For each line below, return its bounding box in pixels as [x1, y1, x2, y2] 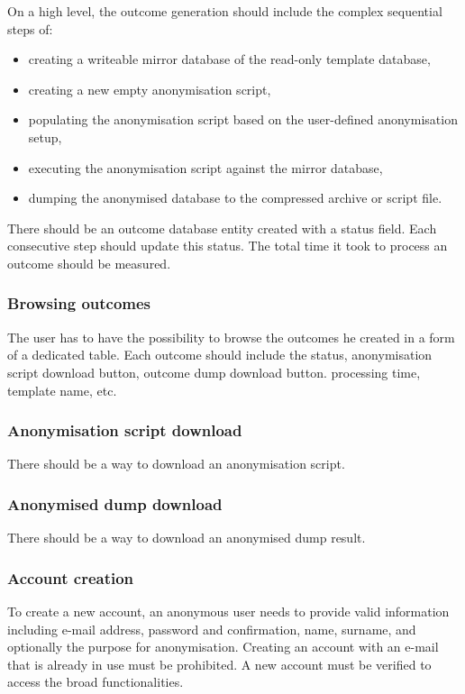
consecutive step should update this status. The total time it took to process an [7, 236, 448, 255]
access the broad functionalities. [7, 672, 184, 691]
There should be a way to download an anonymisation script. [7, 454, 345, 473]
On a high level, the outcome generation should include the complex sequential [7, 2, 442, 20]
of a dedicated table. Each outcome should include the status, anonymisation [7, 345, 433, 364]
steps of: [7, 19, 53, 38]
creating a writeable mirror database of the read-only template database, [28, 50, 431, 68]
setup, [28, 127, 62, 146]
